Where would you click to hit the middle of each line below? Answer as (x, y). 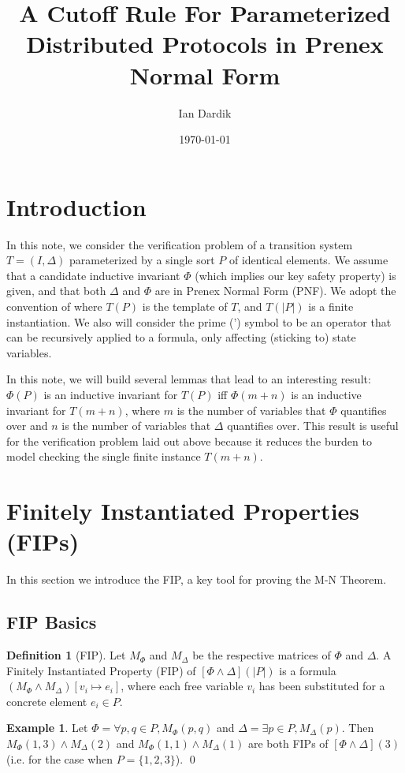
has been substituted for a (322, 686)
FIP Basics (52, 622)
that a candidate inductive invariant (93, 275)
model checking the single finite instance (104, 456)
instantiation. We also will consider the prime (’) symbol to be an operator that (199, 321)
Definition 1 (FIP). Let (66, 655)
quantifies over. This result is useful (313, 426)
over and (27, 426)
